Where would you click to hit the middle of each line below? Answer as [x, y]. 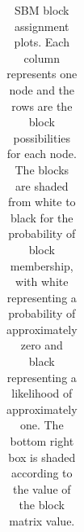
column [42, 57]
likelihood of [42, 393]
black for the [42, 217]
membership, [42, 265]
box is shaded [42, 457]
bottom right [42, 441]
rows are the [42, 106]
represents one [42, 74]
